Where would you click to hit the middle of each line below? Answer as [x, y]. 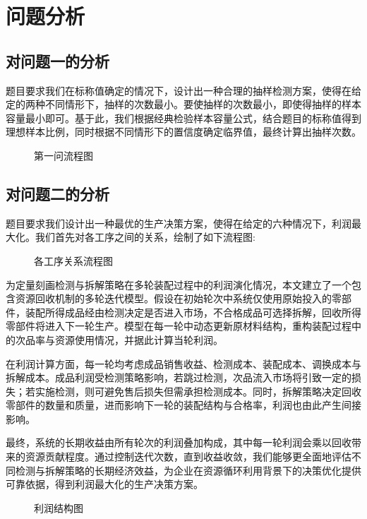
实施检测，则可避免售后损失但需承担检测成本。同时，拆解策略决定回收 [198, 391]
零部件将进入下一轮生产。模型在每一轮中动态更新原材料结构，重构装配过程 [179, 326]
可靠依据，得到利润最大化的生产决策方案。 [104, 484]
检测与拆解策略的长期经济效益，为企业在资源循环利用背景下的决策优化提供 [188, 470]
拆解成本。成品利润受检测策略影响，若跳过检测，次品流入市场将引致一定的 [179, 377]
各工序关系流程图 [73, 260]
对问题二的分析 [58, 193]
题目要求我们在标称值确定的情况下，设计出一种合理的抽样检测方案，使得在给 [183, 90]
